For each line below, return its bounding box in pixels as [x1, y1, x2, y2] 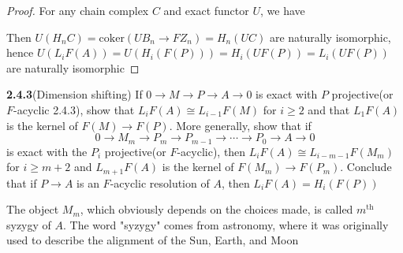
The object [6, 201, 59, 218]
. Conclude [340, 158, 392, 175]
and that [308, 101, 350, 117]
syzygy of [6, 216, 51, 233]
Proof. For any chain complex [6, 2, 149, 18]
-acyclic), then [177, 143, 246, 159]
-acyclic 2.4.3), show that [13, 101, 135, 117]
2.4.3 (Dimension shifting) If [6, 86, 143, 102]
